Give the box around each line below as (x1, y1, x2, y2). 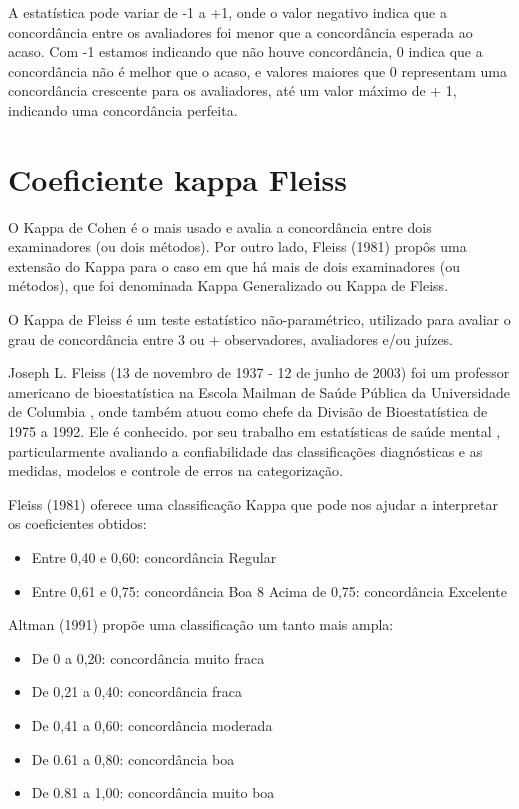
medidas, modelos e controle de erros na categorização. (8, 460, 343, 481)
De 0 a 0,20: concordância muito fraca (31, 647, 265, 668)
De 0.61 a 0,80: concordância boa (31, 748, 235, 769)
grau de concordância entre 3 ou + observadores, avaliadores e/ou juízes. (8, 328, 454, 349)
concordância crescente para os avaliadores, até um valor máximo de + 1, (8, 80, 457, 101)
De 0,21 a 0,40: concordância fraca (31, 681, 243, 702)
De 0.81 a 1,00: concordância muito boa (31, 782, 275, 803)
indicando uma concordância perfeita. (8, 99, 238, 120)
